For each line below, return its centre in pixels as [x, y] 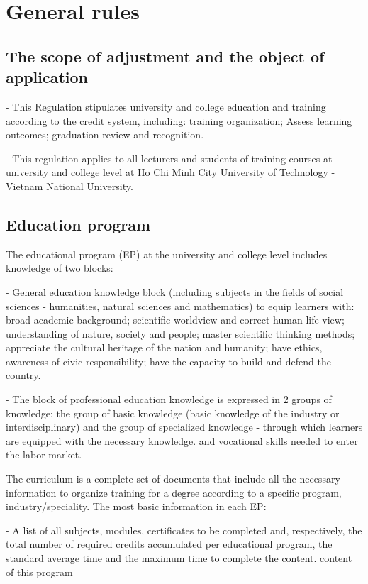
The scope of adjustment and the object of [165, 56]
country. [23, 375]
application [47, 77]
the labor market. [44, 454]
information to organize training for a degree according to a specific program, [174, 492]
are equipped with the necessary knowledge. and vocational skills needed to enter [182, 440]
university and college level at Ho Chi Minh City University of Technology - [171, 172]
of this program [39, 572]
